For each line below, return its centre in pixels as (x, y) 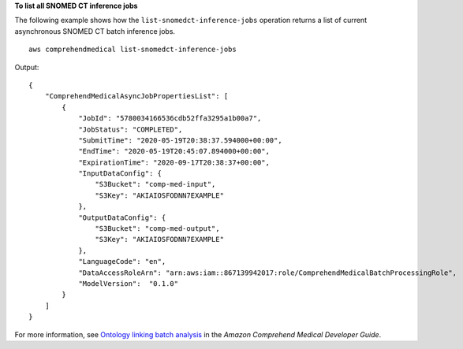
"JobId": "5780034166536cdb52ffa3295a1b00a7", (170, 119)
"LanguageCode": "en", (122, 262)
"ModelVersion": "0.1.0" (129, 283)
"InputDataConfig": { (120, 174)
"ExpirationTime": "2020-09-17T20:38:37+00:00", (174, 162)
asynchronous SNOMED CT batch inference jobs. (95, 31)
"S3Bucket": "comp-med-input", (155, 184)
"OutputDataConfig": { (122, 217)
